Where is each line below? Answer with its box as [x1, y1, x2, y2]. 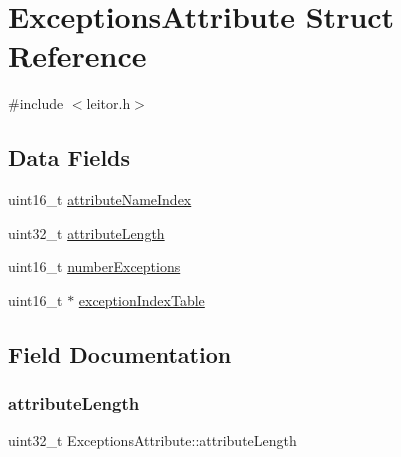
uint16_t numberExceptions [8, 256, 181, 277]
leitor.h [86, 93, 131, 114]
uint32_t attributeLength [8, 222, 165, 243]
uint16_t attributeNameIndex [8, 189, 192, 210]
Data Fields [8, 142, 131, 173]
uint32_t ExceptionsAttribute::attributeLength [8, 430, 297, 451]
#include [8, 93, 64, 114]
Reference [8, 35, 147, 76]
